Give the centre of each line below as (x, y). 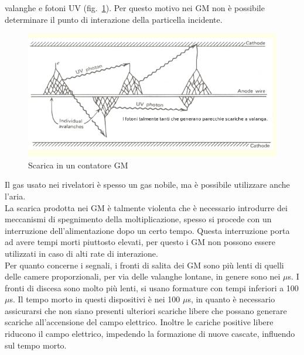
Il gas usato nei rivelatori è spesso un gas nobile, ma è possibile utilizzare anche (147, 185)
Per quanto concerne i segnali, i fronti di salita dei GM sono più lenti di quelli (144, 265)
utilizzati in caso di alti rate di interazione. (81, 253)
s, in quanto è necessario (231, 299)
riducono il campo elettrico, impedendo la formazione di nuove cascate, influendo (150, 334)
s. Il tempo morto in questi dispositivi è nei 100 (95, 299)
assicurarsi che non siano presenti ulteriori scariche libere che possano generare (146, 310)
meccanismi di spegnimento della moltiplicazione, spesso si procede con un (138, 219)
